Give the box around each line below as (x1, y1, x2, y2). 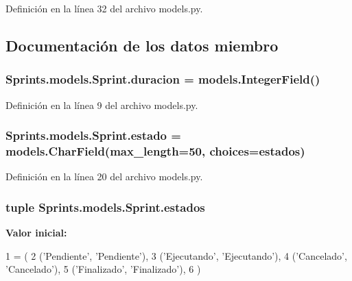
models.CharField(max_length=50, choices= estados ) (5, 143, 305, 160)
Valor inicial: (5, 225, 67, 240)
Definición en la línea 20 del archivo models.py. (5, 169, 203, 184)
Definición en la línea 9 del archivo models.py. (5, 97, 198, 112)
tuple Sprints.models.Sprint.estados (5, 198, 205, 215)
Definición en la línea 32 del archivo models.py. (5, 1, 203, 15)
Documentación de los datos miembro (5, 34, 279, 56)
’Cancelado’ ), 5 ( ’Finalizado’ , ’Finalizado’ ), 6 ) (5, 262, 201, 276)
